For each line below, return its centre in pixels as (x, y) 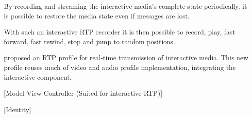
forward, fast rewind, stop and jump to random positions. (90, 41)
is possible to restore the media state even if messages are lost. (97, 15)
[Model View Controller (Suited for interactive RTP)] (83, 93)
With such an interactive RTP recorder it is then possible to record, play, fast (119, 32)
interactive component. (38, 76)
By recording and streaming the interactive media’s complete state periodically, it (126, 6)
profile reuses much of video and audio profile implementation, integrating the (120, 67)
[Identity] (18, 109)
